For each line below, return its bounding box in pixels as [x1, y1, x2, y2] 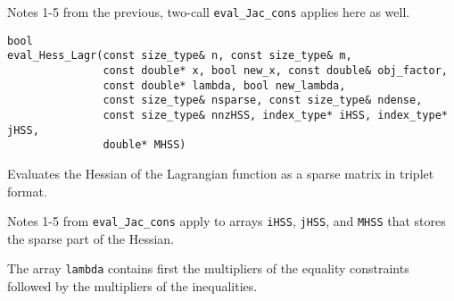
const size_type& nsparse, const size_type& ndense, [103, 94, 423, 107]
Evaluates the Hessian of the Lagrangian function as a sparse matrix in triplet [7, 163, 434, 182]
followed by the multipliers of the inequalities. [7, 277, 258, 295]
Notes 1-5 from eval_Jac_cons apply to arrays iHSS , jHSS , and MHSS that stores [7, 212, 446, 230]
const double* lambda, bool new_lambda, [103, 79, 346, 92]
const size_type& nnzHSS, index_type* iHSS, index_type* [103, 108, 448, 121]
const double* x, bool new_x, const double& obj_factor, [103, 63, 448, 77]
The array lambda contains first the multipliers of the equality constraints [7, 259, 409, 278]
